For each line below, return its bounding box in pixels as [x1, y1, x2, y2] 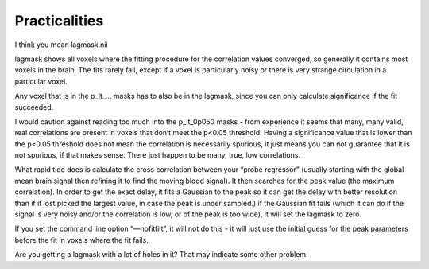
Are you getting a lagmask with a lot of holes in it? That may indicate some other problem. [14, 250, 309, 259]
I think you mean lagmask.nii [14, 40, 108, 49]
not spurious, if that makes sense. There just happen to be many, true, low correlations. [14, 150, 301, 160]
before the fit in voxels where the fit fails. [14, 235, 149, 244]
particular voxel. [14, 76, 68, 86]
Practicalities [14, 12, 104, 29]
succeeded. [14, 102, 54, 111]
